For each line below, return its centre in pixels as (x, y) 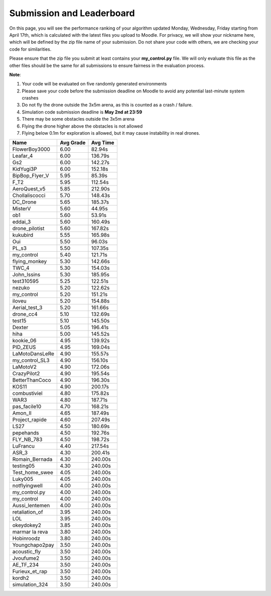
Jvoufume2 (26, 558)
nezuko (21, 288)
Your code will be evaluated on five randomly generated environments (94, 84)
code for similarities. (30, 49)
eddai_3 (22, 222)
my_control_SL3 (31, 360)
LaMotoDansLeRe (33, 354)
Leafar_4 (23, 156)
